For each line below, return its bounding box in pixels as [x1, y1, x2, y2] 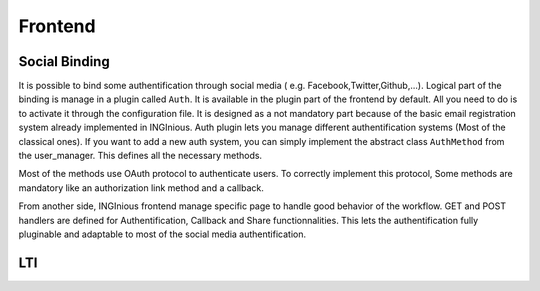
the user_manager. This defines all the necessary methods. [18, 150, 263, 162]
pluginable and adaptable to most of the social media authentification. [18, 228, 307, 240]
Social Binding [18, 53, 110, 70]
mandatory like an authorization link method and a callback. [18, 181, 265, 194]
